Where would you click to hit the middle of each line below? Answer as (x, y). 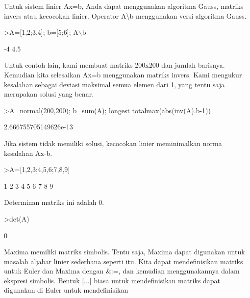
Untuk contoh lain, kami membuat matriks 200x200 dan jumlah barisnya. (114, 65)
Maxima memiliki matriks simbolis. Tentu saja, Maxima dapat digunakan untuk (125, 252)
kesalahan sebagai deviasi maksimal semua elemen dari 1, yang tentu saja (114, 84)
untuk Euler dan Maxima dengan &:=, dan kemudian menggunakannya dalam (122, 271)
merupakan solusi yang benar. (49, 94)
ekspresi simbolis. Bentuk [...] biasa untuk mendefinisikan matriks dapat (112, 280)
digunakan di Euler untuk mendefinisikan (66, 290)
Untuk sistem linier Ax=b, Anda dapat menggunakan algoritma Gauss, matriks (124, 6)
